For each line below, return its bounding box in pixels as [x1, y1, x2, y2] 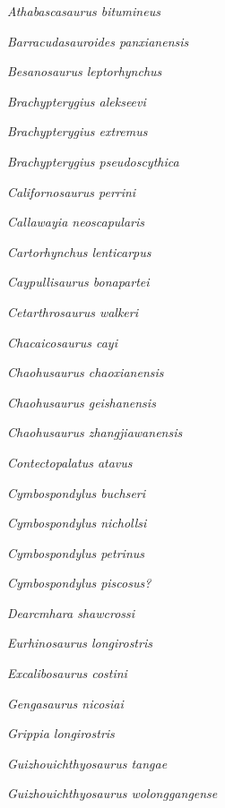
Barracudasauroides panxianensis [7, 31, 189, 50]
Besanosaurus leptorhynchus [7, 62, 162, 81]
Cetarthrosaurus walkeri [7, 302, 139, 321]
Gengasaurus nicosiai [7, 693, 124, 712]
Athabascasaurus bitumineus [7, 2, 160, 20]
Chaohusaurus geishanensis [7, 392, 156, 411]
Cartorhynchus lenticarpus [7, 242, 151, 261]
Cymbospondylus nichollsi [7, 513, 147, 532]
